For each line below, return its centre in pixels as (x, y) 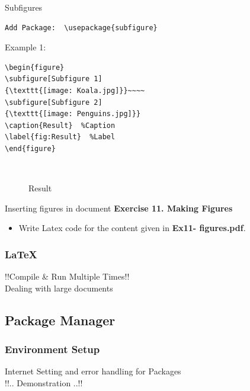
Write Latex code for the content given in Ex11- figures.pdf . (132, 228)
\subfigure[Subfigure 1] (54, 79)
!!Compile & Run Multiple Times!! (67, 276)
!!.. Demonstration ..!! (44, 382)
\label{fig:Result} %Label (60, 137)
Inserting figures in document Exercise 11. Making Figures (119, 208)
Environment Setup (52, 349)
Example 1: (25, 47)
